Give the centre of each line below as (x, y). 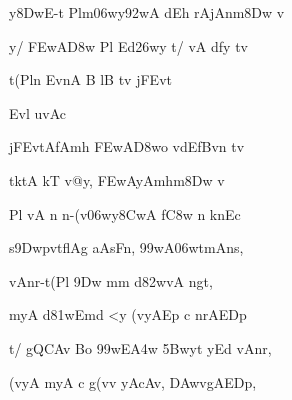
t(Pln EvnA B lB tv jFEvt (90, 79)
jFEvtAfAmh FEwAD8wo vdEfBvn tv (127, 146)
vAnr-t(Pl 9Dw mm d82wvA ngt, (111, 280)
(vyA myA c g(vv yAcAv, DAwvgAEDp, (133, 381)
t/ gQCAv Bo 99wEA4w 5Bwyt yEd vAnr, (140, 347)
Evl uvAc (37, 112)
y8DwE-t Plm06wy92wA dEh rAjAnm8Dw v (147, 12)
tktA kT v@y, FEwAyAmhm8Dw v (117, 179)
